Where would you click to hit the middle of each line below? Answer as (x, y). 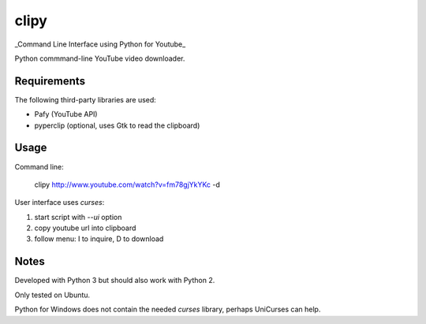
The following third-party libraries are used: (86, 99)
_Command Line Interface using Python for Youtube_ (100, 44)
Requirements (50, 81)
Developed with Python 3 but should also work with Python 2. (115, 281)
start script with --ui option (78, 217)
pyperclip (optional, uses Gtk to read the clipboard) (117, 125)
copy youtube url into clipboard (85, 228)
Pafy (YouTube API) (66, 114)
